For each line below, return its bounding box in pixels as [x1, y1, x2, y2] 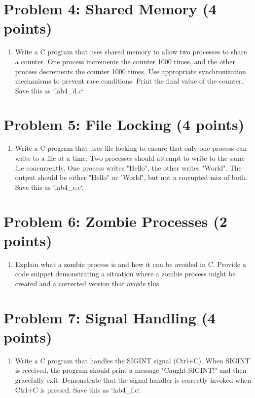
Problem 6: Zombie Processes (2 [3, 211, 227, 231]
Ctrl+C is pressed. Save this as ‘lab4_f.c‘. [15, 384, 141, 395]
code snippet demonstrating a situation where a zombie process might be [15, 268, 236, 279]
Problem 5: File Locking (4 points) [3, 114, 245, 134]
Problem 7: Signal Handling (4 [3, 307, 216, 327]
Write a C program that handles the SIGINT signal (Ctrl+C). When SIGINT [15, 355, 250, 365]
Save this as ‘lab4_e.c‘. [15, 181, 84, 192]
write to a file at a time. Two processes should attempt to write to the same [15, 153, 245, 163]
